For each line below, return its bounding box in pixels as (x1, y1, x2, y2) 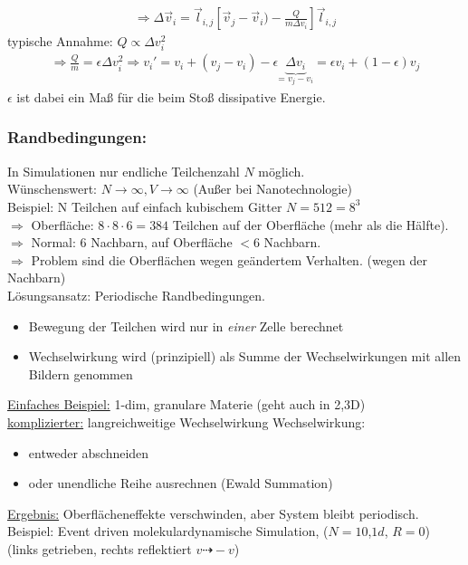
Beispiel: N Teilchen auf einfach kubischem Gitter (7, 196, 282, 215)
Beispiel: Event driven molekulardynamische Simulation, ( (7, 522, 329, 541)
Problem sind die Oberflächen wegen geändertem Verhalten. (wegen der (31, 250, 427, 269)
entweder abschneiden (28, 443, 149, 462)
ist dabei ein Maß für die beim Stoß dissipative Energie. (16, 87, 326, 106)
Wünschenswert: (7, 179, 97, 198)
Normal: (31, 233, 76, 252)
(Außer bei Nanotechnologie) (193, 179, 352, 198)
